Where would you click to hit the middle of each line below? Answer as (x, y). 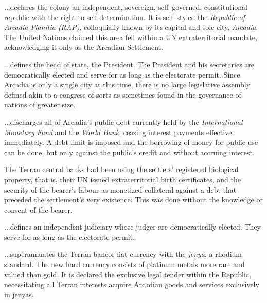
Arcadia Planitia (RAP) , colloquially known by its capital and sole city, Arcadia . (131, 27)
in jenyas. (19, 294)
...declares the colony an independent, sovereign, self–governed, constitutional (126, 7)
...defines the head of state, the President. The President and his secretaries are (129, 64)
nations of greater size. (40, 105)
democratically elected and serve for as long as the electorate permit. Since (122, 74)
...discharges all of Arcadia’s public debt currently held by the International (123, 121)
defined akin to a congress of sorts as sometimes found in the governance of (123, 94)
